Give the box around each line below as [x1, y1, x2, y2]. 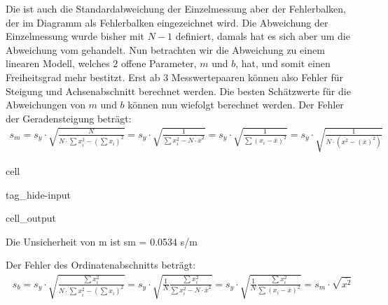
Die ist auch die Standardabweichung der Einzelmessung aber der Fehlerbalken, [6, 1, 346, 15]
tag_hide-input [6, 187, 71, 201]
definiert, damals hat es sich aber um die [175, 29, 350, 43]
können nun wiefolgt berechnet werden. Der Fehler [127, 97, 344, 112]
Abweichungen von [6, 97, 85, 112]
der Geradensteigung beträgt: [6, 111, 132, 125]
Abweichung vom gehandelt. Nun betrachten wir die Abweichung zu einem [6, 42, 325, 57]
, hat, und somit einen [235, 56, 331, 71]
